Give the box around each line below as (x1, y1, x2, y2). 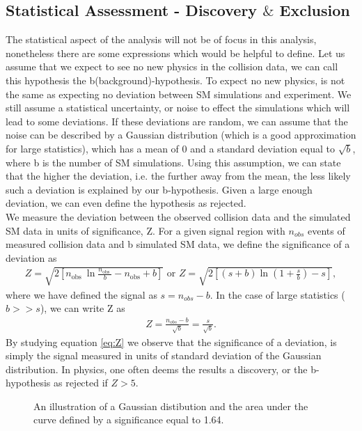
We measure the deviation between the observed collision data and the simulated (6, 209, 351, 224)
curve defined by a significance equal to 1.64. (33, 412, 224, 427)
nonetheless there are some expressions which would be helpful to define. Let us (6, 45, 345, 60)
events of (307, 223, 345, 237)
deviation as (6, 250, 57, 265)
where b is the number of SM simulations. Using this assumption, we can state (6, 155, 341, 169)
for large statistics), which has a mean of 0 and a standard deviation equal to (6, 141, 336, 155)
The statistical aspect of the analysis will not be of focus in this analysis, (6, 32, 317, 47)
